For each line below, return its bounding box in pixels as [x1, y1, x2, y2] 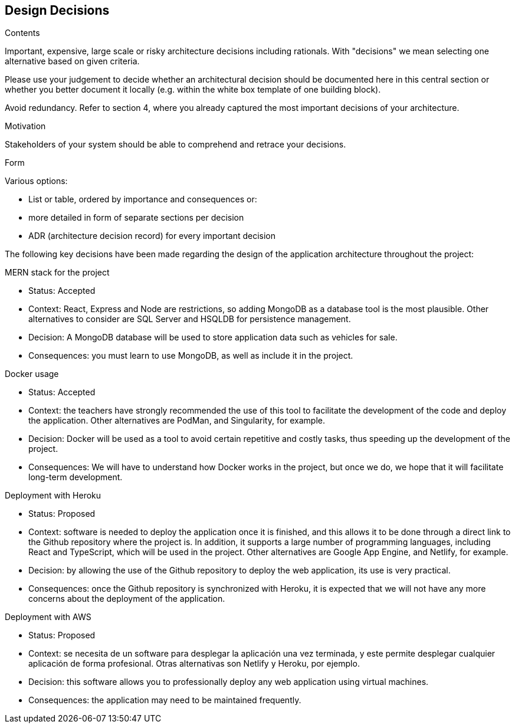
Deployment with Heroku [5, 490, 101, 501]
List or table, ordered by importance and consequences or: [28, 194, 257, 205]
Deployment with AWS [5, 612, 91, 622]
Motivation [5, 121, 46, 132]
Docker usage [5, 369, 59, 379]
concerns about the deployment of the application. [28, 593, 225, 604]
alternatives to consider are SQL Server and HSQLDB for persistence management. [28, 314, 351, 324]
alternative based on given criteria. [5, 56, 140, 67]
